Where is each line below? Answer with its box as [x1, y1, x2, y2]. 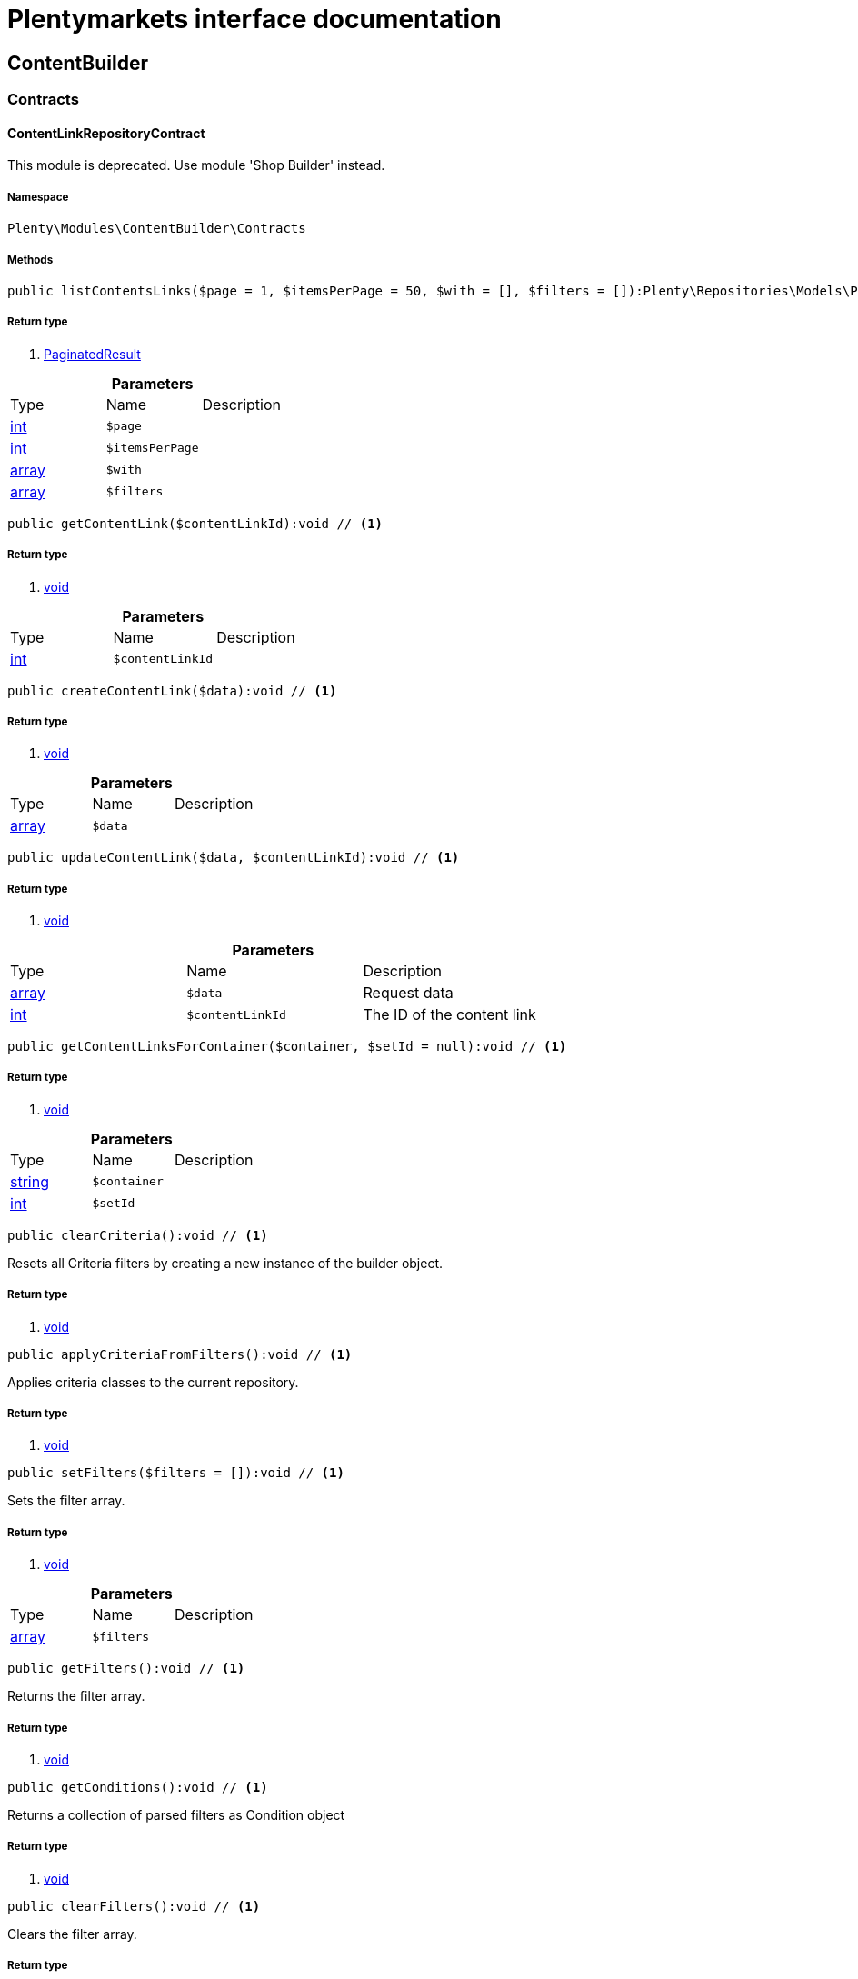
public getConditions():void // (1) [7, 1779, 268, 1794]
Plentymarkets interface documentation [7, 4, 502, 35]
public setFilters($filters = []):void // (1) [7, 1465, 344, 1481]
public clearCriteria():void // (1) [7, 1227, 268, 1243]
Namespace [7, 190, 69, 204]
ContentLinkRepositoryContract [7, 125, 205, 141]
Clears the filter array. [7, 1925, 137, 1942]
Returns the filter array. [7, 1688, 145, 1704]
